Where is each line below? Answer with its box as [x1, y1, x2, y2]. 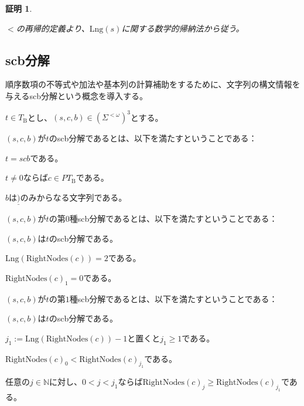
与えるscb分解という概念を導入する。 [5, 89, 148, 101]
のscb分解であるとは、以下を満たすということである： [49, 132, 257, 144]
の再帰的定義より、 [16, 22, 90, 34]
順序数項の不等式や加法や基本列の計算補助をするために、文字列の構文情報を [5, 78, 300, 90]
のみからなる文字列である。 [20, 191, 127, 203]
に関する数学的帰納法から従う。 [121, 22, 244, 34]
